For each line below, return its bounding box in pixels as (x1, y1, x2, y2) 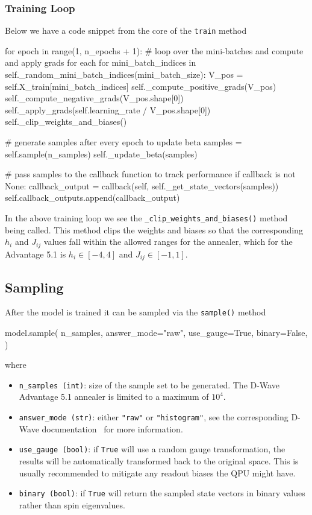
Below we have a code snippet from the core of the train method (5, 24, 247, 37)
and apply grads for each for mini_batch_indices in (5, 56, 196, 69)
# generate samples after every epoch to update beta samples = (5, 136, 242, 148)
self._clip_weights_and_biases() (5, 115, 127, 128)
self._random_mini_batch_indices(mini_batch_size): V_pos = (5, 68, 243, 81)
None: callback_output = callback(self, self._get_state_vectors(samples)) (5, 179, 279, 192)
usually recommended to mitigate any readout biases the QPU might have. (19, 466, 296, 479)
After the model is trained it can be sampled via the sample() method (5, 306, 266, 318)
